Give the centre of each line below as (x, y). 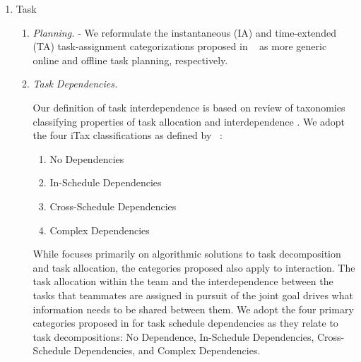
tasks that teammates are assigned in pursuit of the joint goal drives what (193, 295)
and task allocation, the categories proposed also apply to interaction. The (194, 267)
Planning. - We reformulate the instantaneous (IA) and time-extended (184, 32)
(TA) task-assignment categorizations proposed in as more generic (180, 46)
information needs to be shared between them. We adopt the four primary (193, 309)
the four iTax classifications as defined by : (128, 135)
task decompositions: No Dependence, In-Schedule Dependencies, (173, 336)
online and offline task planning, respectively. (130, 60)
